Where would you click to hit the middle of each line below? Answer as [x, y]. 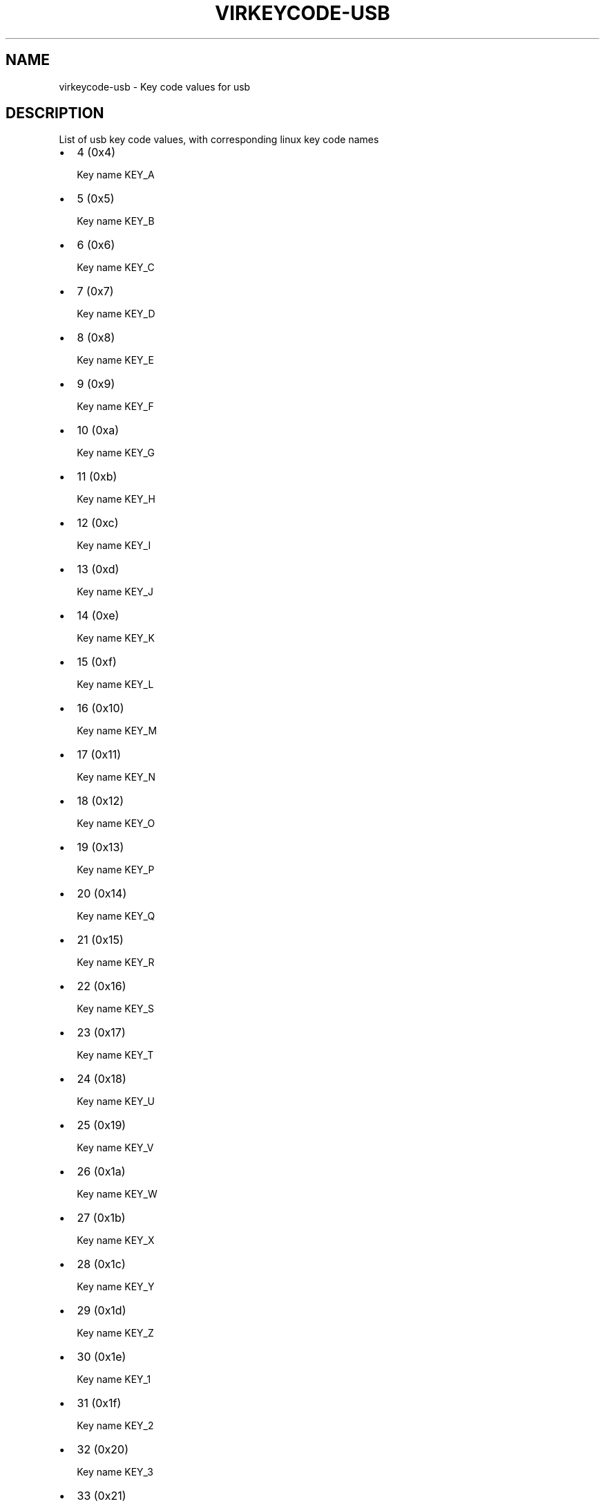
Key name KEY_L [115, 685]
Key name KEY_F [115, 407]
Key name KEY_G [116, 453]
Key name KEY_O [116, 824]
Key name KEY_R [116, 963]
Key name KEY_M [117, 731]
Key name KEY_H [116, 499]
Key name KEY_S [115, 1009]
